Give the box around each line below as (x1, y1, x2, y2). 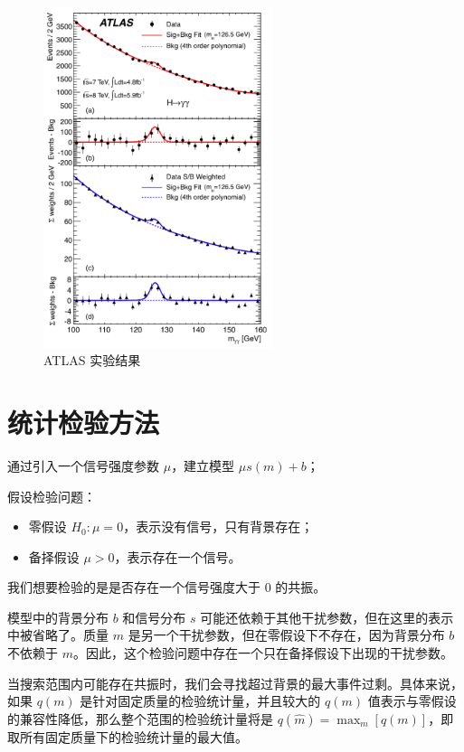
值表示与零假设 (367, 691, 457, 710)
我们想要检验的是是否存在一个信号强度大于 (7, 578, 260, 597)
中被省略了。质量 (7, 625, 109, 644)
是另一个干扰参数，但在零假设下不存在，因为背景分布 (128, 625, 445, 644)
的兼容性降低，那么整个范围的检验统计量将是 (7, 709, 273, 728)
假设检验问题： (7, 486, 96, 505)
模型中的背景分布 (7, 607, 109, 626)
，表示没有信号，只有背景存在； (123, 517, 314, 536)
